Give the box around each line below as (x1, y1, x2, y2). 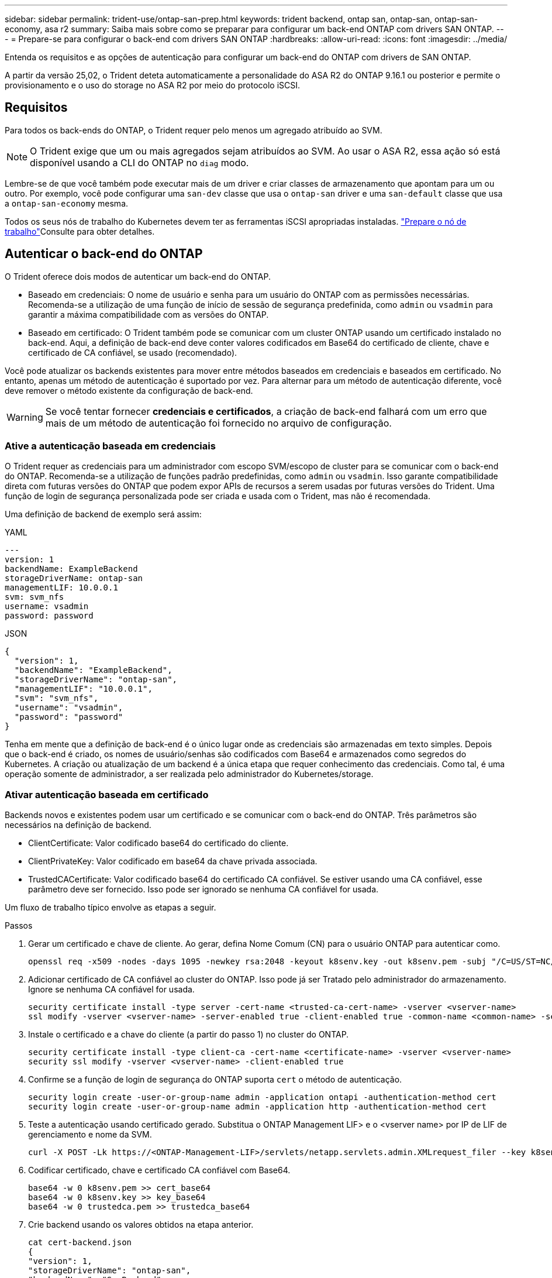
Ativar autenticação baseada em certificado (5, 788, 209, 801)
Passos (5, 920, 33, 931)
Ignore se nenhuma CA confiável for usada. (28, 984, 195, 995)
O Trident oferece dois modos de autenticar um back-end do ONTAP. (5, 271, 271, 281)
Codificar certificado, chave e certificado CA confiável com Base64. (28, 1165, 291, 1176)
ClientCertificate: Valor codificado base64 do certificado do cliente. (28, 838, 289, 848)
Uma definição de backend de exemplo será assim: (5, 509, 202, 520)
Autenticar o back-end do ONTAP (5, 246, 203, 262)
